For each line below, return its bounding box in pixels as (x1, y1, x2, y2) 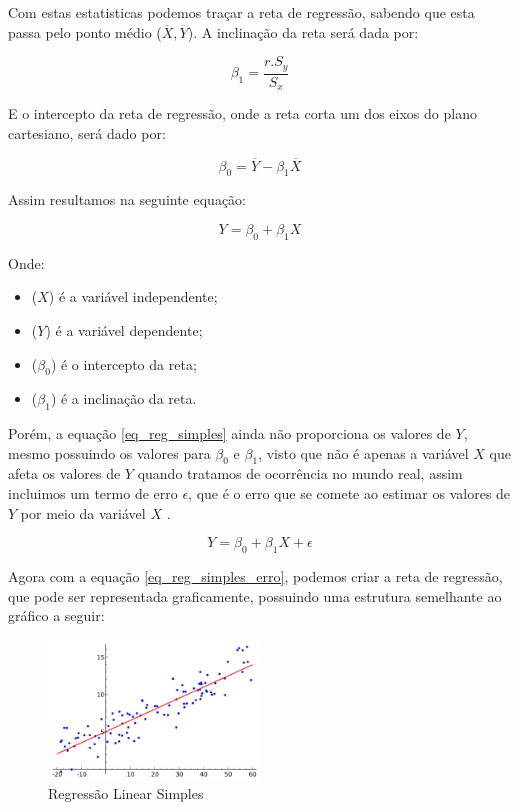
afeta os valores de (8, 463, 121, 484)
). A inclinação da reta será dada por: (187, 21, 419, 42)
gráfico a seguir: (8, 605, 105, 626)
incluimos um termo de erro (8, 483, 178, 504)
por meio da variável (20, 502, 146, 523)
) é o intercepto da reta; (50, 353, 197, 374)
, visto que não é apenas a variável (258, 442, 469, 463)
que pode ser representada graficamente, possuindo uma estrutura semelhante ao (8, 585, 502, 606)
